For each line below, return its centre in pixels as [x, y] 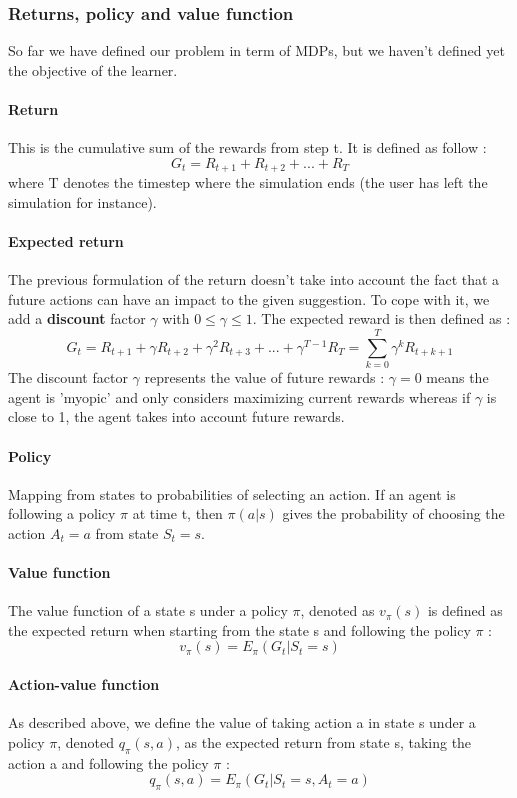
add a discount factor [77, 318]
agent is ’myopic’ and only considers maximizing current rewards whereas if [239, 396]
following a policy [62, 513]
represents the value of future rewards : [264, 377]
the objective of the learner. [93, 69]
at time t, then [177, 513]
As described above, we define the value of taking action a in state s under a [242, 722]
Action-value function [84, 684]
